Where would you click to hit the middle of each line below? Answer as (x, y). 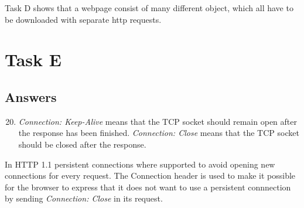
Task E (33, 59)
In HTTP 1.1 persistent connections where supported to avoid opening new (140, 164)
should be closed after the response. (82, 144)
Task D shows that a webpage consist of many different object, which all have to (149, 8)
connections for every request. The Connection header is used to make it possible (150, 175)
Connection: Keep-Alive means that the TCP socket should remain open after (158, 121)
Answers (31, 96)
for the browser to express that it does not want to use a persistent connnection (148, 187)
